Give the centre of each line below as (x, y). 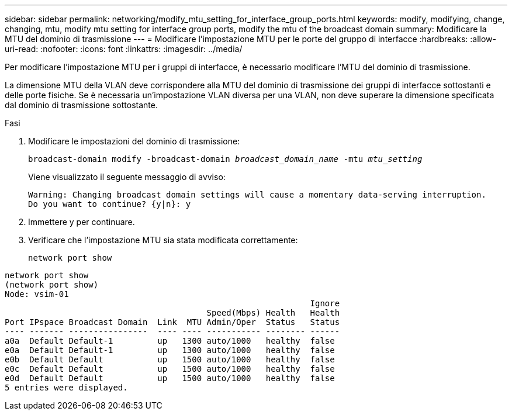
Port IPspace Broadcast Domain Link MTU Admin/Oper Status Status (172, 322)
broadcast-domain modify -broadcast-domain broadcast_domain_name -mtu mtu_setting (225, 159)
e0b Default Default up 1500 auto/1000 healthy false (170, 359)
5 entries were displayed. (66, 388)
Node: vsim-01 (37, 294)
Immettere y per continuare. (82, 222)
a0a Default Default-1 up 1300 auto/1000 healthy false (170, 341)
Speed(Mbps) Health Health (273, 313)
